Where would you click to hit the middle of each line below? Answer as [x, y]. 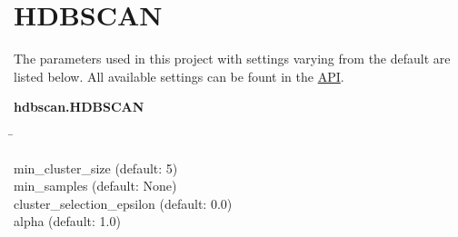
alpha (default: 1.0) [67, 221]
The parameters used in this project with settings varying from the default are [232, 59]
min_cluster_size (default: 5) [96, 168]
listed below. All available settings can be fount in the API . [179, 76]
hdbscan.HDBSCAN [79, 107]
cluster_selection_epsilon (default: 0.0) [123, 203]
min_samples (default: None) [95, 186]
